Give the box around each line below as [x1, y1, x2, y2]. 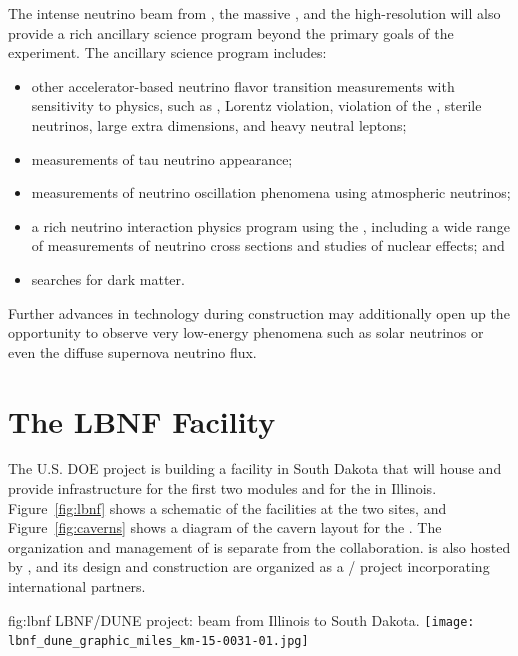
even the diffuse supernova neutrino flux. [8, 341, 257, 362]
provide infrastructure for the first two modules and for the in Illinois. [8, 478, 437, 499]
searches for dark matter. [31, 268, 185, 289]
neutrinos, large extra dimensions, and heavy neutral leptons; [31, 114, 407, 135]
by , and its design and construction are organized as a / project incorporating [8, 556, 490, 577]
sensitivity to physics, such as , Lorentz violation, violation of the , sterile [31, 95, 482, 116]
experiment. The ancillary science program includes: [8, 42, 327, 63]
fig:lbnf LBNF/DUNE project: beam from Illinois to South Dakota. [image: [8, 609, 475, 630]
